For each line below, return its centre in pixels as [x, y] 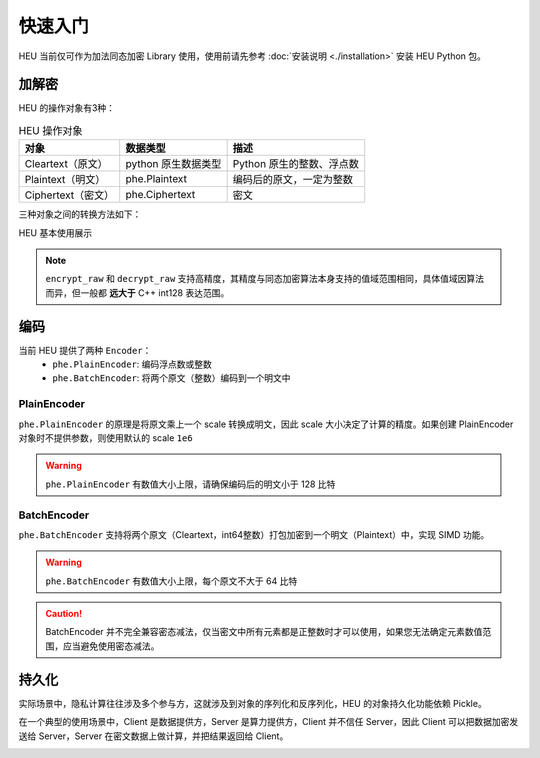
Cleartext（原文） [66, 164]
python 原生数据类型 [173, 164]
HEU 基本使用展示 [55, 232]
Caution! [64, 614]
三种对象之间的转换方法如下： [80, 214]
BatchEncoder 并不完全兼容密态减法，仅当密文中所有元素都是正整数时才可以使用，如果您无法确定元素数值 [264, 632]
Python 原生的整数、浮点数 [296, 164]
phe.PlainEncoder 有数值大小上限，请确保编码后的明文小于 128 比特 [190, 484]
